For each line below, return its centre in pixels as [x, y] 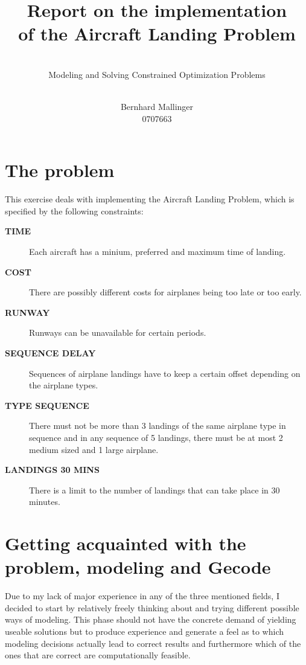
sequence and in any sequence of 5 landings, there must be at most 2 [156, 437]
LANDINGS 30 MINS [52, 470]
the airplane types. [64, 385]
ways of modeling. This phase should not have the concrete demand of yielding [151, 619]
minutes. [45, 502]
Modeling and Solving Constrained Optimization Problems [157, 74]
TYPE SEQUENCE [47, 405]
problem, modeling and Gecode [138, 567]
